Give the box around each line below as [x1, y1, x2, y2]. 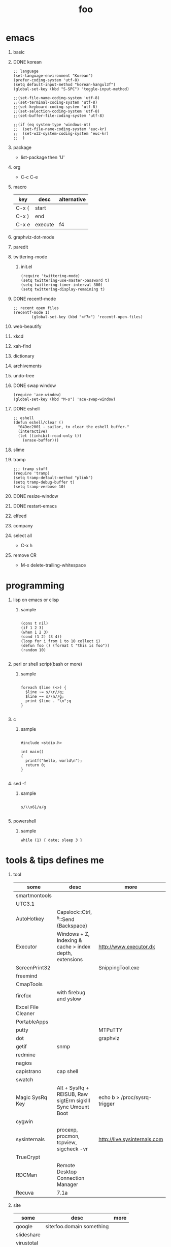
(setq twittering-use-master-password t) [20, 278, 110, 283]
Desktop [56, 1168, 77, 1175]
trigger [98, 1100, 115, 1107]
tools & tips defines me [6, 854, 105, 866]
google [15, 1223, 32, 1230]
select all [13, 532, 32, 539]
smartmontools [15, 892, 52, 899]
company [13, 522, 33, 528]
